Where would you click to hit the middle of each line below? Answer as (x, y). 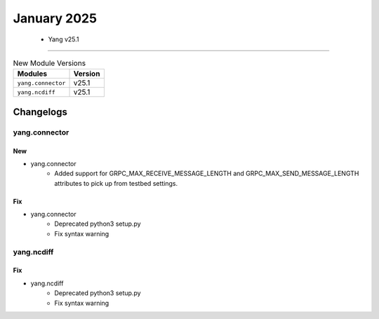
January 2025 (55, 18)
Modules (32, 74)
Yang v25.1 (64, 39)
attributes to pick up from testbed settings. (116, 183)
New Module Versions (49, 63)
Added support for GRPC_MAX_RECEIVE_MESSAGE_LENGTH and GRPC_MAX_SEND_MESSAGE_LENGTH (207, 174)
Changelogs (40, 112)
